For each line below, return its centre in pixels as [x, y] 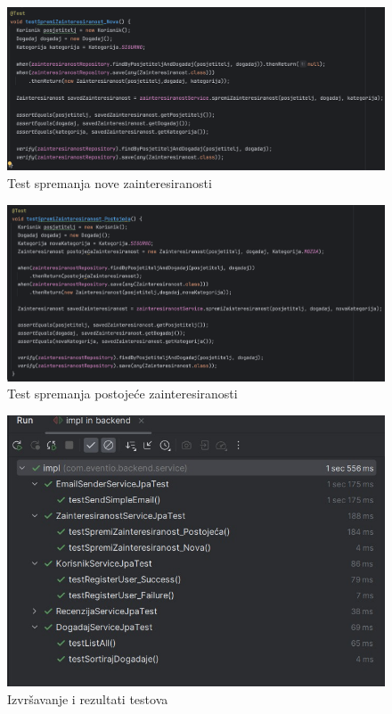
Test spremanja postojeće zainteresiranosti [122, 394]
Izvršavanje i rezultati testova [88, 698]
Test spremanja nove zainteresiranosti [110, 183]
